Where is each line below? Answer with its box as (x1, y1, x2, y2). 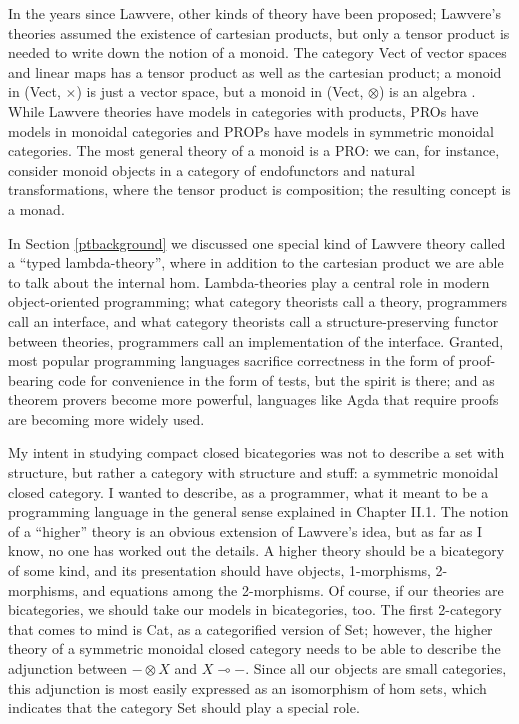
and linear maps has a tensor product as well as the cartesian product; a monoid (8, 61, 502, 82)
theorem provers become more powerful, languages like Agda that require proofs (8, 389, 499, 410)
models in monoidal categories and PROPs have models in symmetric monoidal (8, 120, 494, 141)
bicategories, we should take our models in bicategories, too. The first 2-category (8, 599, 502, 620)
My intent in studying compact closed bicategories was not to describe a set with (8, 442, 505, 463)
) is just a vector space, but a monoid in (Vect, (76, 81, 364, 102)
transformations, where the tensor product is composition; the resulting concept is (8, 179, 511, 200)
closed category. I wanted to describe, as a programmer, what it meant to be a (8, 481, 489, 502)
